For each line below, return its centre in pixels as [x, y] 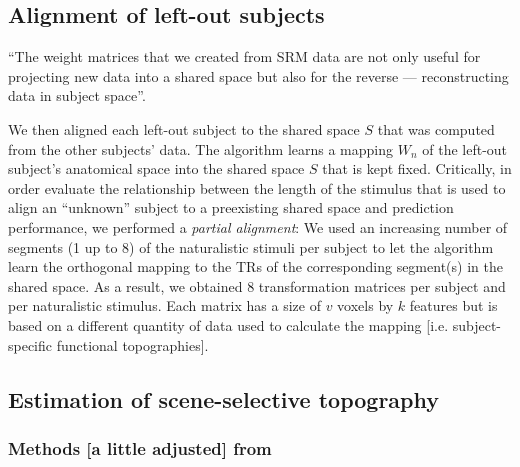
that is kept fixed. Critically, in [417, 168]
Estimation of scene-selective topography [224, 398]
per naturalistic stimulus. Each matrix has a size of [164, 305]
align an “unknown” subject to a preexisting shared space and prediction [231, 207]
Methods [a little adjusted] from [140, 447]
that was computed [436, 128]
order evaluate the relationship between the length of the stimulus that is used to [257, 187]
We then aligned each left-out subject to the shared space [184, 128]
